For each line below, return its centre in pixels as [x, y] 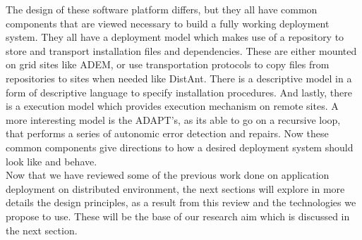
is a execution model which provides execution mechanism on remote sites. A [172, 106]
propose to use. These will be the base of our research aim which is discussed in [178, 216]
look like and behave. [52, 161]
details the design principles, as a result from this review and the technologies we [181, 202]
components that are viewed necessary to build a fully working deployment [168, 23]
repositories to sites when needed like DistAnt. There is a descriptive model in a [179, 78]
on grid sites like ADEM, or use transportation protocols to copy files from [168, 64]
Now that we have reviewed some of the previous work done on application [168, 175]
